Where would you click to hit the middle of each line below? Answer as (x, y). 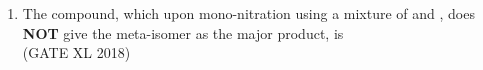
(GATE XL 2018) (76, 52)
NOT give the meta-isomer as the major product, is (183, 32)
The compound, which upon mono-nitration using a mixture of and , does (248, 13)
